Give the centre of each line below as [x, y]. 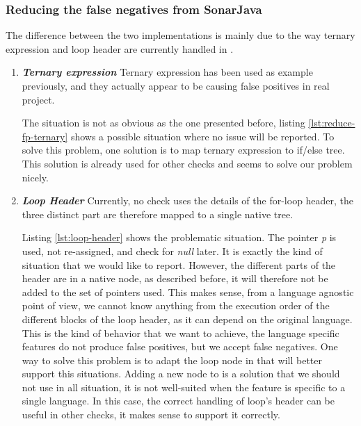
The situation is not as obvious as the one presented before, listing [163, 123]
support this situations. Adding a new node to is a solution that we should [181, 374]
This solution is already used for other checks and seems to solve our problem [187, 163]
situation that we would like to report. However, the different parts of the [179, 264]
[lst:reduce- [332, 123]
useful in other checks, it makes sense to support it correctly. [151, 415]
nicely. [35, 177]
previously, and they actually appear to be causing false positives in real [176, 85]
